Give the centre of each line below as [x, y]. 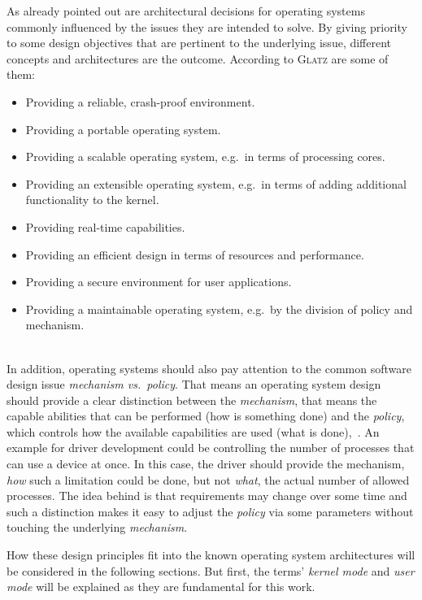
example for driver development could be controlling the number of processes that [211, 448]
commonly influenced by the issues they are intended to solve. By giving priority [207, 26]
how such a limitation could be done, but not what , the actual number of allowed [208, 479]
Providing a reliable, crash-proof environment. [140, 101]
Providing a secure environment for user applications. [159, 282]
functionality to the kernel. [92, 200]
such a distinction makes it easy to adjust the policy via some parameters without [210, 511]
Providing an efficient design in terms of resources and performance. [195, 254]
